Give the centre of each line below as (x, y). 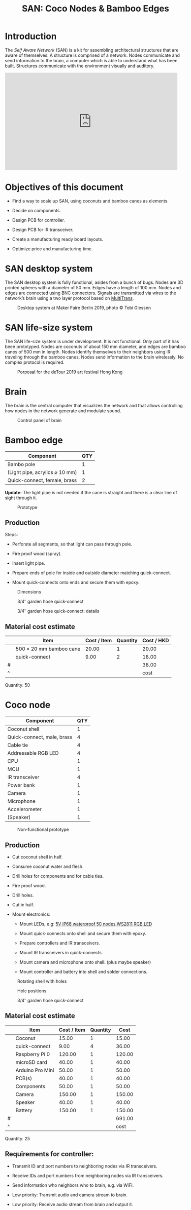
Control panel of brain (40, 420)
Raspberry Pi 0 (33, 1054)
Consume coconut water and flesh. (48, 866)
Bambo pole (21, 464)
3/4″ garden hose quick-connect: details (59, 611)
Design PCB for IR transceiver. (43, 230)
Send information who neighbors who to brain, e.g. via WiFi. (73, 1185)
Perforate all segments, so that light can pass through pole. (72, 544)
